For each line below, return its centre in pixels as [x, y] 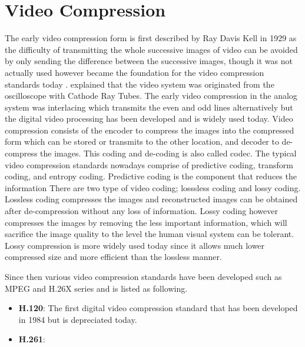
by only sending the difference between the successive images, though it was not [149, 61]
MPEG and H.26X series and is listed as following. [96, 288]
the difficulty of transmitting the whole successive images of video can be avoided [151, 49]
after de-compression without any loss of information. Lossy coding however [141, 211]
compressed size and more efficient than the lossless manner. [113, 257]
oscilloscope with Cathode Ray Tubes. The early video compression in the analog [151, 96]
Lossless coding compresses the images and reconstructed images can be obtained [151, 199]
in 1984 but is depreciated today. [78, 319]
